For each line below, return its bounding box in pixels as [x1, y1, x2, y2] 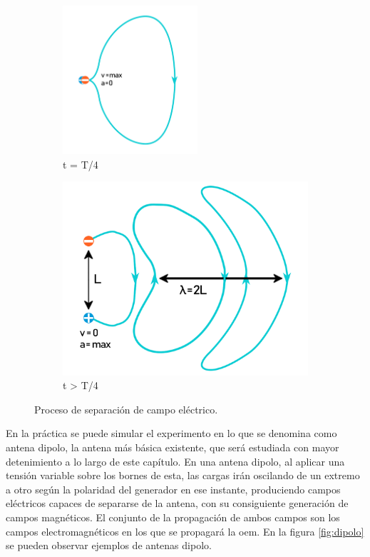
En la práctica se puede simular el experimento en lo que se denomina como [6, 426, 337, 441]
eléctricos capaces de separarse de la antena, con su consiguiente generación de [6, 496, 349, 511]
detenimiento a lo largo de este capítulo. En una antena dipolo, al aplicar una [6, 453, 345, 468]
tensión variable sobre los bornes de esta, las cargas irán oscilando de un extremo [6, 468, 360, 483]
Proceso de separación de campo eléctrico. [34, 401, 218, 416]
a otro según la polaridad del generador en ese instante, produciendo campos [6, 481, 341, 496]
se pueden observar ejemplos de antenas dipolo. [6, 538, 212, 553]
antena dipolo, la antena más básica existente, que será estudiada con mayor [6, 440, 339, 454]
